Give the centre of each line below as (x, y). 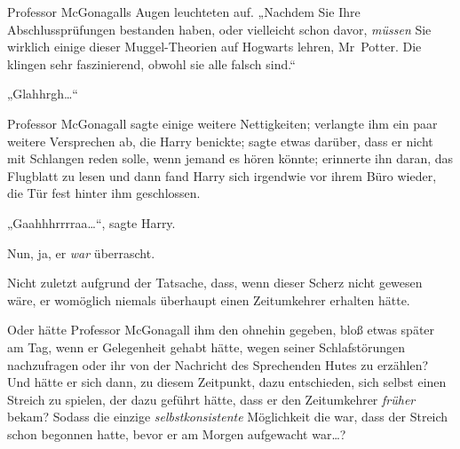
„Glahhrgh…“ (43, 94)
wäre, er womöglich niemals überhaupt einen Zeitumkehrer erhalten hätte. (209, 299)
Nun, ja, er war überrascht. (81, 252)
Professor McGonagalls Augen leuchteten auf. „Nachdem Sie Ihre (184, 12)
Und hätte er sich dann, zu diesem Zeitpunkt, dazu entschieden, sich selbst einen (227, 382)
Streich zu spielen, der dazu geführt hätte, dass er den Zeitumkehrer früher (211, 399)
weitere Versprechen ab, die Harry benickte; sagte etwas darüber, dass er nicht (220, 141)
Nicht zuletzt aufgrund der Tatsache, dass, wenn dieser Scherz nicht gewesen (215, 283)
